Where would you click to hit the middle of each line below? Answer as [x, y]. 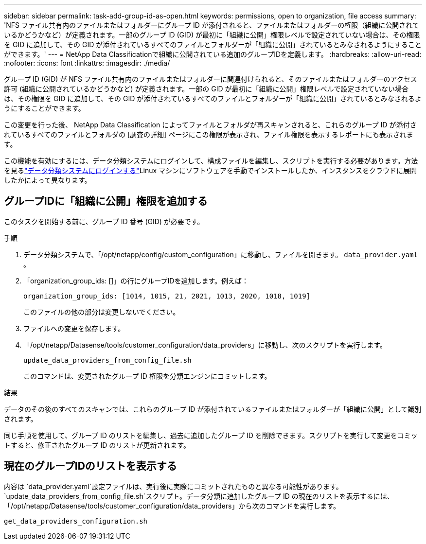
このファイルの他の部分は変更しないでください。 [102, 312]
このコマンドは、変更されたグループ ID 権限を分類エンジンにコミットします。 [147, 376]
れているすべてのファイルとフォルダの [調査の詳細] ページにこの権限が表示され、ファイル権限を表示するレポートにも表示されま [209, 134]
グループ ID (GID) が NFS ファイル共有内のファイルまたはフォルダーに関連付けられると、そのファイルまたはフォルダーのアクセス [211, 79]
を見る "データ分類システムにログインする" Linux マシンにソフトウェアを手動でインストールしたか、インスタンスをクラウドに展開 [210, 170]
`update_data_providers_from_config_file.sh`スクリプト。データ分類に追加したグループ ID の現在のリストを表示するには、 [199, 496]
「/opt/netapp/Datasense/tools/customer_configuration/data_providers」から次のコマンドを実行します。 [172, 506]
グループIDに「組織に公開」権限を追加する [106, 201]
